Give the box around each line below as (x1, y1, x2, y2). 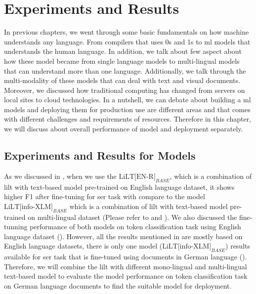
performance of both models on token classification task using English (30, 221, 241, 232)
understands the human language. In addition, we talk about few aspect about (4, 46, 242, 56)
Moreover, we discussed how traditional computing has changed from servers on (4, 84, 245, 95)
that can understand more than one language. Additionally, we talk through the (4, 65, 246, 76)
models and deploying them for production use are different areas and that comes (4, 104, 251, 114)
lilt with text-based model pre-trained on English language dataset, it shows (4, 181, 235, 192)
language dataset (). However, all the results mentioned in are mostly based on (4, 231, 243, 241)
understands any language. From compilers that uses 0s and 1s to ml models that (4, 36, 251, 46)
